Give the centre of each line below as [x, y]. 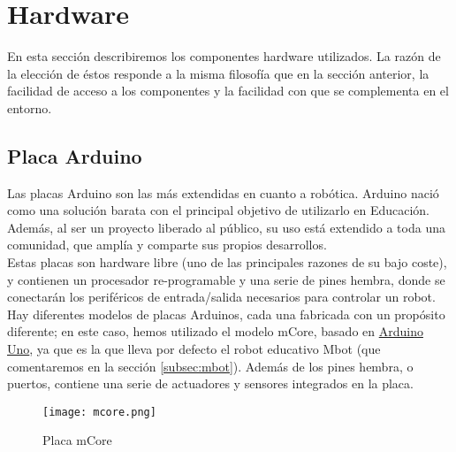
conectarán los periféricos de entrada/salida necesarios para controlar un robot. [221, 297]
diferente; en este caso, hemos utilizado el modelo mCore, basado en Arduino [215, 331]
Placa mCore [77, 440]
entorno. [30, 107]
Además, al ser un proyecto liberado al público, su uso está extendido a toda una [226, 227]
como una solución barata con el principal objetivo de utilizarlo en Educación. [218, 210]
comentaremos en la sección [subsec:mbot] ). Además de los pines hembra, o [210, 366]
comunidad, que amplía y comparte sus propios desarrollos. [167, 245]
